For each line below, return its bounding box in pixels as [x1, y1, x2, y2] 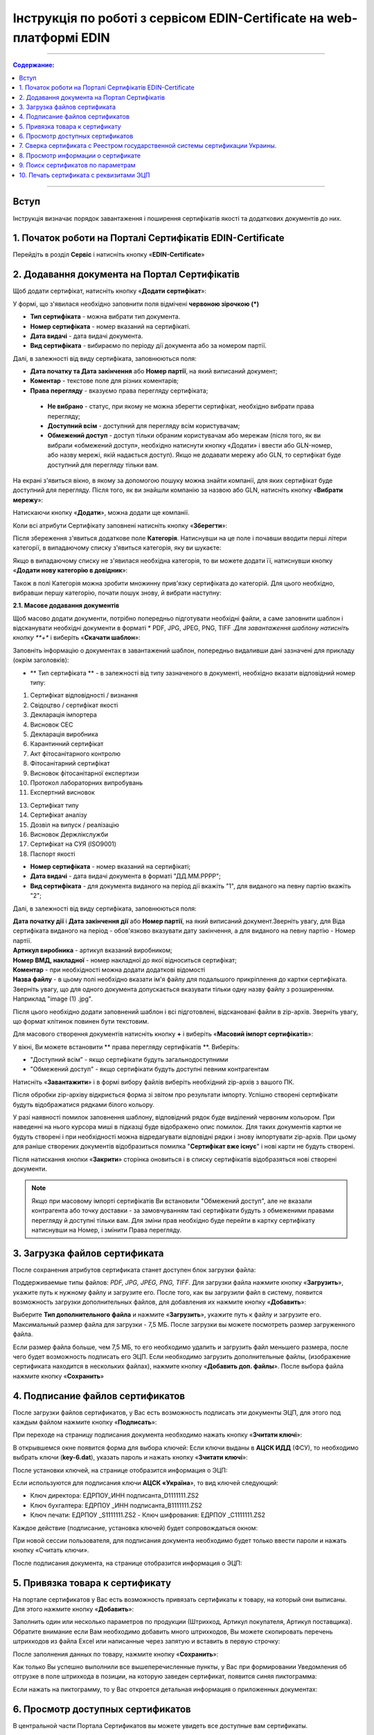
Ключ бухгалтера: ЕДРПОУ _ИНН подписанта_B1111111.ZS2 [30, 1501, 202, 1509]
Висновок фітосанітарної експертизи [30, 769, 139, 777]
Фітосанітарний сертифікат [30, 759, 110, 768]
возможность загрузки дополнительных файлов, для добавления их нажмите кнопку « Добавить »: [12, 1298, 307, 1306]
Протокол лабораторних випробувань [30, 778, 143, 787]
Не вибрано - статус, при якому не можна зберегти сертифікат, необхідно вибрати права [47, 403, 314, 411]
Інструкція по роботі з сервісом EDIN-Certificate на [12, 10, 325, 26]
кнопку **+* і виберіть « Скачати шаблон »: [12, 634, 141, 642]
